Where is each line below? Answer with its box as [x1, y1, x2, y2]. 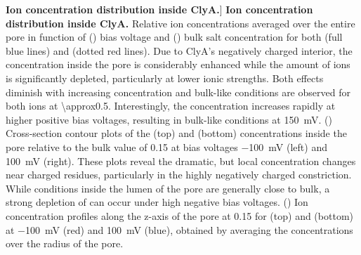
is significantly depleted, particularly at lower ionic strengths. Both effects [6, 70, 324, 85]
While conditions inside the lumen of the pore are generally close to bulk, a [6, 181, 330, 195]
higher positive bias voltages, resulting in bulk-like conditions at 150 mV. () [6, 112, 332, 126]
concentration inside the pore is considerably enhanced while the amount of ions [6, 57, 350, 72]
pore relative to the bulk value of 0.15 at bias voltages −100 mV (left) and [6, 139, 327, 154]
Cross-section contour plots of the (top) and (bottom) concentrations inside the [6, 126, 347, 140]
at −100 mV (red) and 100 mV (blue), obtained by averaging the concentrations [6, 222, 353, 237]
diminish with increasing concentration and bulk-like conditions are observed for [6, 84, 350, 99]
